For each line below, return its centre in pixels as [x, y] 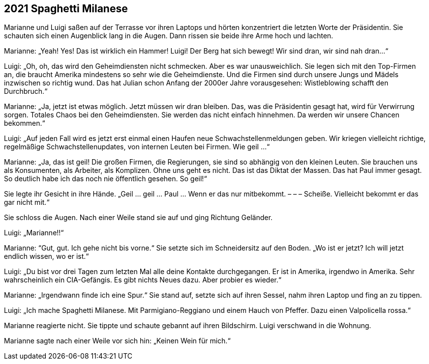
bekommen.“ [25, 123]
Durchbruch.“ [26, 91]
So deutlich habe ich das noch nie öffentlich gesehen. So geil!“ [106, 179]
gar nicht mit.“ [27, 202]
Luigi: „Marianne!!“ [34, 233]
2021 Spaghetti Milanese [66, 9]
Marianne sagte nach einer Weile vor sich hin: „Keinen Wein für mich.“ [117, 341]
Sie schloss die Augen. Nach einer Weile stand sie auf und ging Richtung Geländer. [138, 218]
